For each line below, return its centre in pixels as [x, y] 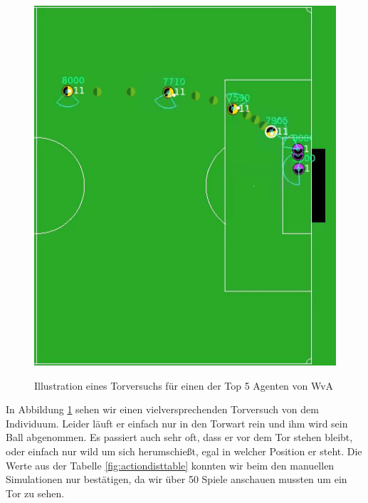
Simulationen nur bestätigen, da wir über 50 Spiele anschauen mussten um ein [177, 479]
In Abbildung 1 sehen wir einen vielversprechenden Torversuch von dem [162, 409]
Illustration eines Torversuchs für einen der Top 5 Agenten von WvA [184, 385]
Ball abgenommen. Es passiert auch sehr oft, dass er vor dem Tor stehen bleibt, [179, 437]
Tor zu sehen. [35, 493]
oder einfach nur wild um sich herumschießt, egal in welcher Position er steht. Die [184, 451]
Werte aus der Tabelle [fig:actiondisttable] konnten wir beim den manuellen [170, 465]
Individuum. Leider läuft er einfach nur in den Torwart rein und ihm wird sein [177, 423]
